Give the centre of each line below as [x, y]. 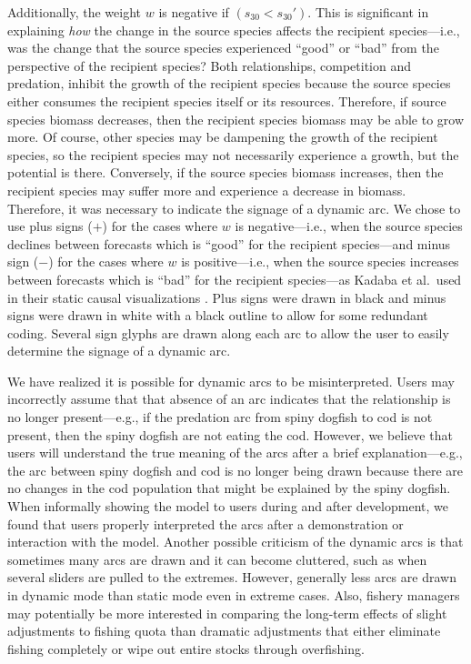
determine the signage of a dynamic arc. [119, 351]
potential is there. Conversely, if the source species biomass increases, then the [225, 172]
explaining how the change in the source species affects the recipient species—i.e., [234, 30]
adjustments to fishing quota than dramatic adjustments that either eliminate [224, 631]
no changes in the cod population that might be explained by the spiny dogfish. [229, 488]
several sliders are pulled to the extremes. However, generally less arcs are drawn [232, 577]
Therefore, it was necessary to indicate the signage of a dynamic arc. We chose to [234, 208]
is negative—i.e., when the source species [349, 226]
